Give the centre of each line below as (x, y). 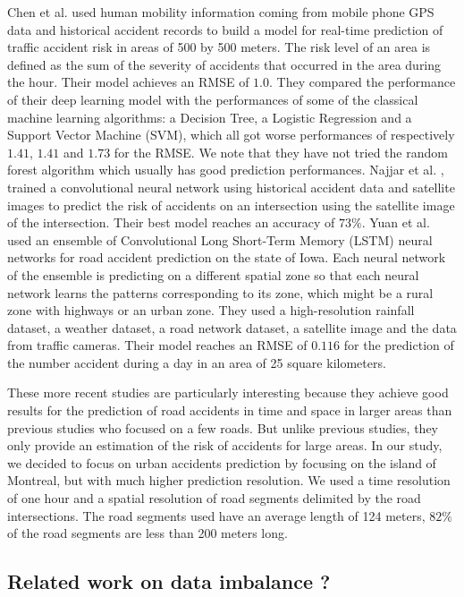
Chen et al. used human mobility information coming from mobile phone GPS (221, 12)
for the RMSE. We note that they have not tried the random (281, 152)
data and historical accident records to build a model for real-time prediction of (225, 29)
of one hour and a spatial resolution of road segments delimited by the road (214, 498)
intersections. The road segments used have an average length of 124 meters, (216, 515)
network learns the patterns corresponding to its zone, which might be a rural (220, 292)
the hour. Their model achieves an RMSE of (128, 82)
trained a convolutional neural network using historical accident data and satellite (231, 187)
